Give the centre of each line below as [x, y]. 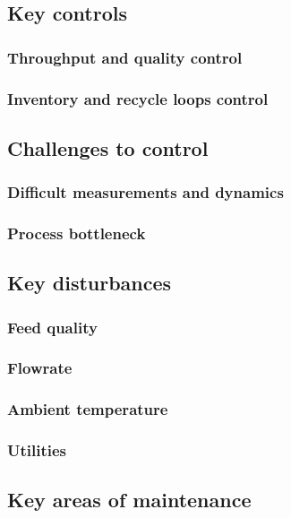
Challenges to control [108, 147]
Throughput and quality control [125, 57]
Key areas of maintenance [129, 500]
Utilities [37, 450]
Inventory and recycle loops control [138, 98]
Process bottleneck [77, 233]
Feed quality [52, 327]
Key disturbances [90, 283]
